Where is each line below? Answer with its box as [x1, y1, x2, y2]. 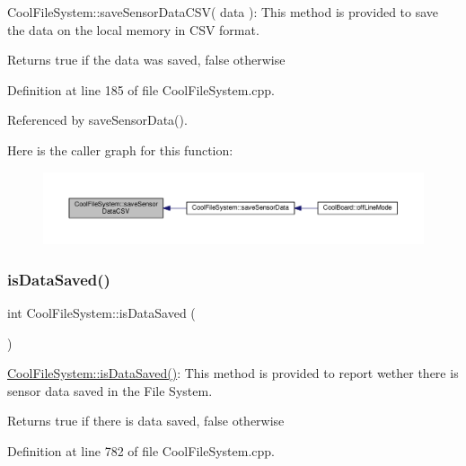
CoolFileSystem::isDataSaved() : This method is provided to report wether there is [7, 364, 459, 382]
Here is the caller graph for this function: [7, 140, 233, 159]
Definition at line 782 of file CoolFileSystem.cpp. [7, 442, 275, 461]
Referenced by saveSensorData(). [7, 110, 188, 129]
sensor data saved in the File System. [7, 381, 213, 400]
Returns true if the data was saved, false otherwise [7, 50, 286, 69]
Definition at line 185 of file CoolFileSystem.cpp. [7, 80, 275, 99]
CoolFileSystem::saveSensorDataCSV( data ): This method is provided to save [7, 3, 439, 21]
